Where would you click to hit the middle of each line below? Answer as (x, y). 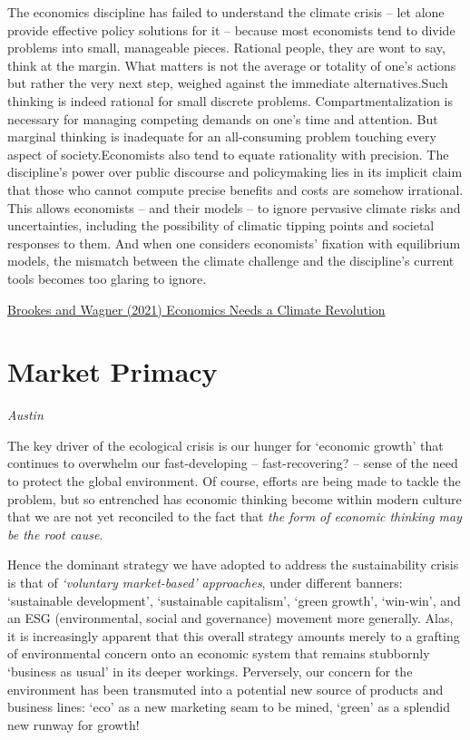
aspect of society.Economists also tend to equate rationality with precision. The (228, 154)
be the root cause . (55, 534)
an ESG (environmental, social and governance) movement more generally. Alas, (230, 618)
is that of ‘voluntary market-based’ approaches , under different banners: (205, 582)
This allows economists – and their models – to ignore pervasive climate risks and (234, 207)
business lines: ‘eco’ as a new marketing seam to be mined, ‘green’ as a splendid (229, 707)
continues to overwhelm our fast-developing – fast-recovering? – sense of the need (233, 463)
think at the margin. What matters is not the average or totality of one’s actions (232, 65)
